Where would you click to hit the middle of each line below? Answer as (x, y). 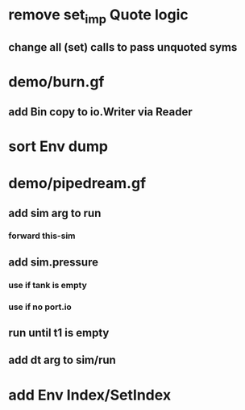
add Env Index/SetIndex (90, 395)
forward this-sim (42, 236)
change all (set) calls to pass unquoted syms (123, 47)
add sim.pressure (54, 262)
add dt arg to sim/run (62, 360)
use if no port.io (40, 307)
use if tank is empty (48, 285)
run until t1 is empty (59, 333)
